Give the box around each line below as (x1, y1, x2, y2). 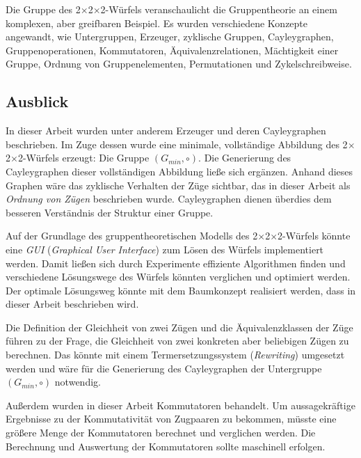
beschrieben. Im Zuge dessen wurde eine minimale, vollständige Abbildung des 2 (6, 136, 348, 151)
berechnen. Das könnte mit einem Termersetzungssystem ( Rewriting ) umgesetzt (6, 347, 345, 362)
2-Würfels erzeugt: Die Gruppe (17, 150, 150, 165)
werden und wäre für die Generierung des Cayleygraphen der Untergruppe (6, 361, 322, 375)
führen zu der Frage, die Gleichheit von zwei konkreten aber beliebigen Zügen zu (6, 333, 349, 348)
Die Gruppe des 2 (6, 2, 81, 16)
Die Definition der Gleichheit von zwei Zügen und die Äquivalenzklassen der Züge (6, 319, 353, 334)
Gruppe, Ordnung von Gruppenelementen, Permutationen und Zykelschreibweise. (6, 56, 352, 71)
